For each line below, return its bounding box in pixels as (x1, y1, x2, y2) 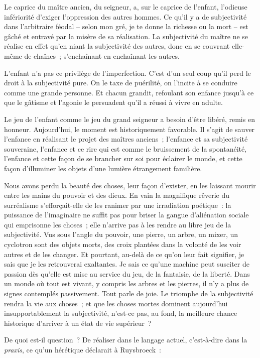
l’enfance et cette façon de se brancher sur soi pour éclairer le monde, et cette (4, 153, 242, 164)
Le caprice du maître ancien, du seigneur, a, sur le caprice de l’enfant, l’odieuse (4, 2, 247, 12)
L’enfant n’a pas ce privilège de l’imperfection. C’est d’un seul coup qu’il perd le (4, 67, 251, 78)
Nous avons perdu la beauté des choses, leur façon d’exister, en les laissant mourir (4, 180, 256, 190)
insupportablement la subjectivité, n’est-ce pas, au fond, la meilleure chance (4, 308, 237, 318)
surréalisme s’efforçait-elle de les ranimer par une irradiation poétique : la (4, 199, 231, 210)
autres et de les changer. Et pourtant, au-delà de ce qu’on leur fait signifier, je (4, 249, 244, 259)
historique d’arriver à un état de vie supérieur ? (4, 317, 152, 328)
